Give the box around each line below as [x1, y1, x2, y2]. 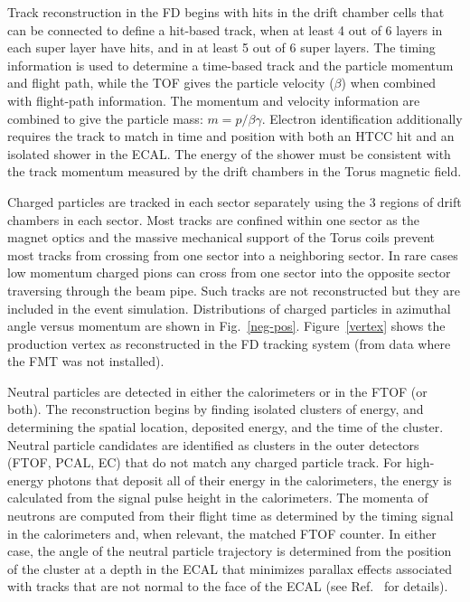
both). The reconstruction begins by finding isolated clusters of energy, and [7, 400, 424, 419]
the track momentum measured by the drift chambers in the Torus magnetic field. [7, 162, 462, 181]
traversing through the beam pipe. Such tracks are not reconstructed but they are [7, 280, 461, 299]
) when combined [341, 73, 437, 92]
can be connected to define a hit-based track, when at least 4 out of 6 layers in [7, 20, 443, 39]
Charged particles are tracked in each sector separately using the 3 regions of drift [7, 192, 462, 211]
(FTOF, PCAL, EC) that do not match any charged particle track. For [7, 453, 402, 472]
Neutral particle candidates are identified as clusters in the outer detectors [7, 435, 419, 454]
